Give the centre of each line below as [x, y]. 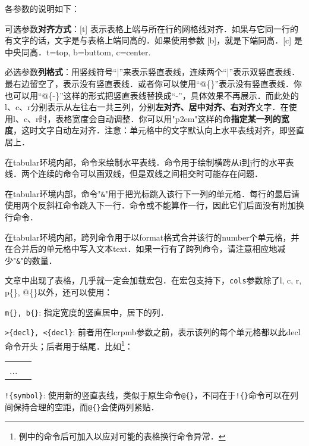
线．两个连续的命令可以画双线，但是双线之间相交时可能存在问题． [134, 174]
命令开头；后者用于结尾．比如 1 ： [69, 345]
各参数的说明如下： [42, 8]
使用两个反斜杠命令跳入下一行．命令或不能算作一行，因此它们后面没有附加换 [154, 205]
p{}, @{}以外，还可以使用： [59, 292]
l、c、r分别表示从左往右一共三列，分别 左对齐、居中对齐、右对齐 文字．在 [147, 107]
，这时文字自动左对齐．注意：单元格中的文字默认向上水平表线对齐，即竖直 [159, 130]
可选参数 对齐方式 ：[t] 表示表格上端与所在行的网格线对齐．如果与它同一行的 [152, 28]
